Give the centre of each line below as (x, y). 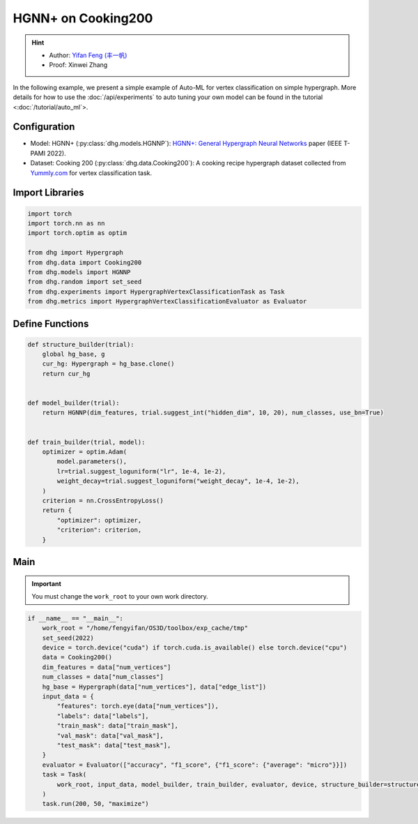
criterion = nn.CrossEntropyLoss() (103, 500)
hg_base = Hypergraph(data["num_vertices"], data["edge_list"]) (154, 687)
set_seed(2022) (68, 638)
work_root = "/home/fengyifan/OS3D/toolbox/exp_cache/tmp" (145, 628)
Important (47, 583)
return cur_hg (66, 374)
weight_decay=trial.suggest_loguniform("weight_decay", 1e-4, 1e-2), (178, 481)
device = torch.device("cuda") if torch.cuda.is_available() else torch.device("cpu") (195, 648)
